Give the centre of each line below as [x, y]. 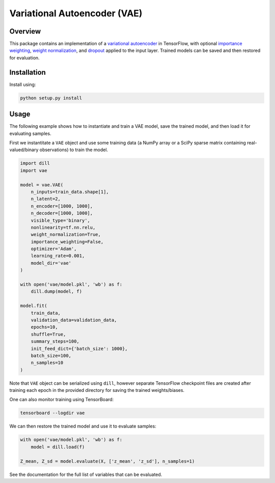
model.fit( [34, 306]
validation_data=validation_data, [74, 320]
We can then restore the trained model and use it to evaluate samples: [83, 426]
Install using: [23, 84]
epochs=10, [44, 327]
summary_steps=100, [55, 342]
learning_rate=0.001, [58, 256]
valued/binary [24, 150]
